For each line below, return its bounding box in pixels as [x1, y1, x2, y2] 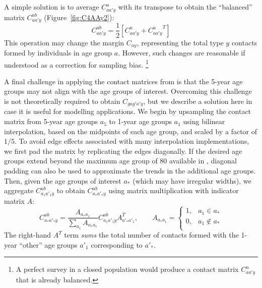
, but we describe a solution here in [143, 96, 252, 106]
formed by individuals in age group [4, 47, 112, 57]
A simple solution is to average [4, 2, 99, 12]
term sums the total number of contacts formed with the [64, 229, 239, 240]
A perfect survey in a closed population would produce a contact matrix [16, 264, 239, 274]
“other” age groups [19, 239, 78, 250]
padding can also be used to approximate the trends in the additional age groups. [4, 165, 256, 176]
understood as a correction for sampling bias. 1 [4, 57, 149, 70]
